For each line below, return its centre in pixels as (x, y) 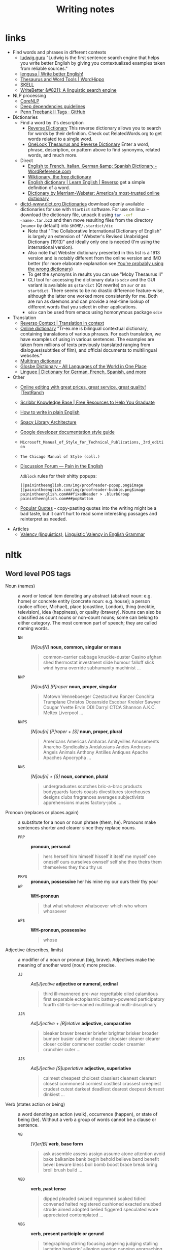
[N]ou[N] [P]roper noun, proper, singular (74, 686)
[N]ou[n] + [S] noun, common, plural (70, 776)
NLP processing (29, 95)
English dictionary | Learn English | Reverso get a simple (87, 182)
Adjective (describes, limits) (34, 950)
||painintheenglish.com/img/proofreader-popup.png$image (82, 485)
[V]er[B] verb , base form (57, 1143)
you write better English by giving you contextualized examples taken (93, 63)
